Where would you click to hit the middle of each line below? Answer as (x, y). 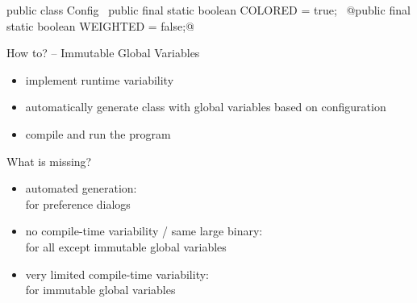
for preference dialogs (78, 203)
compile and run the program (98, 133)
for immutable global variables (100, 290)
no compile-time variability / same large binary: (144, 231)
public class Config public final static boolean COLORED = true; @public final (208, 10)
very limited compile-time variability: (117, 274)
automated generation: (81, 188)
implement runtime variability (100, 79)
